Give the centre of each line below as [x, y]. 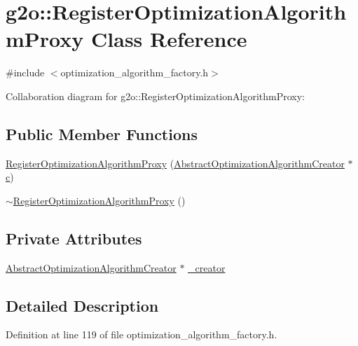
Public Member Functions [102, 133]
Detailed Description [82, 305]
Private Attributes [74, 238]
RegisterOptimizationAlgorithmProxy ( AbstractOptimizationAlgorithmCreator [175, 163]
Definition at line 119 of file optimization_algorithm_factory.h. [142, 334]
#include [25, 72]
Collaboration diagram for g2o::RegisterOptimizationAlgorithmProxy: [155, 96]
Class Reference [169, 39]
